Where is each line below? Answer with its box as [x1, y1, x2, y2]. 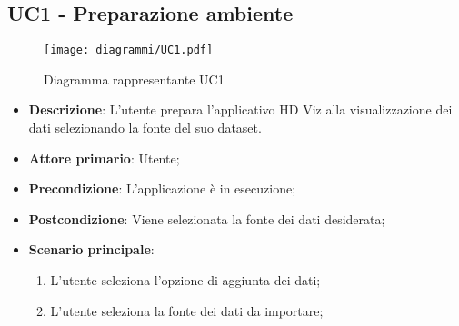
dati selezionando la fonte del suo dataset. [28, 118, 262, 137]
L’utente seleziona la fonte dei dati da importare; [50, 301, 324, 320]
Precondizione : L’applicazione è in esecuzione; [28, 179, 296, 198]
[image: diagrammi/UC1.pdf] [44, 44, 214, 57]
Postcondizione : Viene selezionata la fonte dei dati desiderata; [28, 209, 385, 228]
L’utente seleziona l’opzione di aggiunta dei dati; [50, 271, 321, 290]
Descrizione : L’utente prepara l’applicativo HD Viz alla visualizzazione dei [28, 100, 453, 119]
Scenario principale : [28, 240, 155, 259]
